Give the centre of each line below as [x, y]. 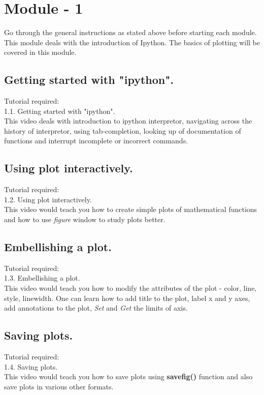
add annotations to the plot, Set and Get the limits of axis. [96, 308]
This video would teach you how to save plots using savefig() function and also [128, 376]
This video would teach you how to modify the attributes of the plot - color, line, [130, 288]
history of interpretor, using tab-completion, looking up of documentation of [123, 130]
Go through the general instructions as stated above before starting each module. [130, 32]
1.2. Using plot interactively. [48, 199]
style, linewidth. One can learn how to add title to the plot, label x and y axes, [127, 298]
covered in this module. [40, 52]
